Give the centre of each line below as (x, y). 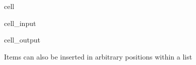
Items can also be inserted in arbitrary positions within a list (98, 56)
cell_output (22, 40)
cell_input (20, 23)
